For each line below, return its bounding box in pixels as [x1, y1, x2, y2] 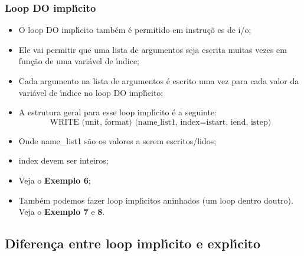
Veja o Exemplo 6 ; [18, 174, 91, 186]
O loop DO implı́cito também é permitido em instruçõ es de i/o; [18, 24, 251, 36]
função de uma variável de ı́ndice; [18, 55, 140, 67]
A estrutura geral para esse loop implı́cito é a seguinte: [18, 106, 217, 118]
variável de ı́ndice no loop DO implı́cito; [18, 86, 164, 98]
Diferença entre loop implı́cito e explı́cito [5, 234, 261, 252]
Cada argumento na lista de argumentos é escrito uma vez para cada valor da [18, 75, 299, 87]
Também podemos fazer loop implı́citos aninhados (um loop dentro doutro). [18, 194, 293, 206]
